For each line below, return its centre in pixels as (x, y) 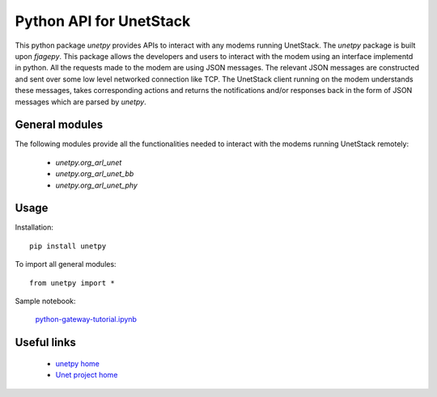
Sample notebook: (45, 301)
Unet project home (87, 375)
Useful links (46, 342)
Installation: (34, 227)
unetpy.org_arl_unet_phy (96, 185)
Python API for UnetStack (103, 21)
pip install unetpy (68, 246)
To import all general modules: (66, 264)
